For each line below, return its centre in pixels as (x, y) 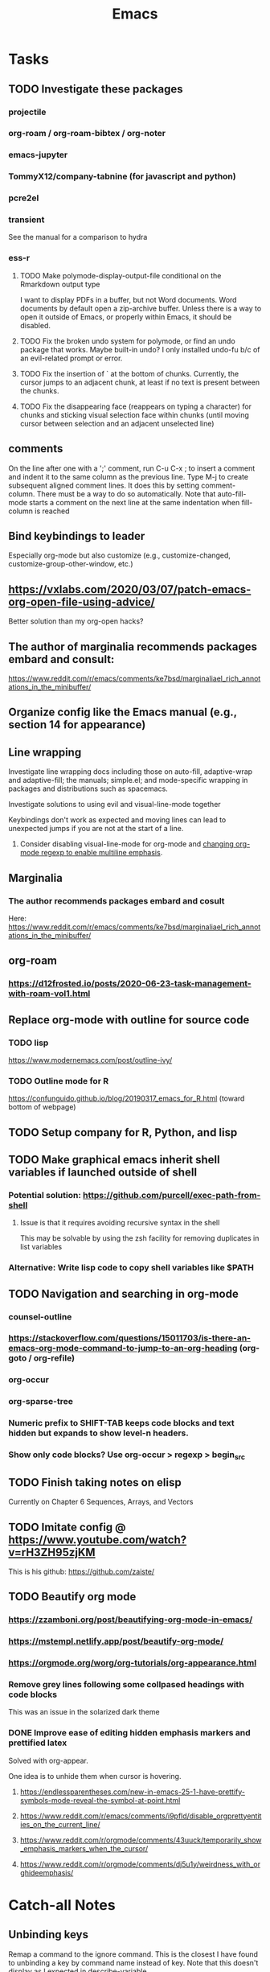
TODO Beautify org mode (72, 1597)
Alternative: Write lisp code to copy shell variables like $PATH (131, 1268)
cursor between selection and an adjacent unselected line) (117, 423)
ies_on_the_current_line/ (60, 1824)
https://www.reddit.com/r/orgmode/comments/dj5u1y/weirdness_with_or (140, 1864)
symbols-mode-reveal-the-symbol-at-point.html (100, 1800)
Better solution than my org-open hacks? (76, 621)
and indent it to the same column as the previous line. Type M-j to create (129, 476)
